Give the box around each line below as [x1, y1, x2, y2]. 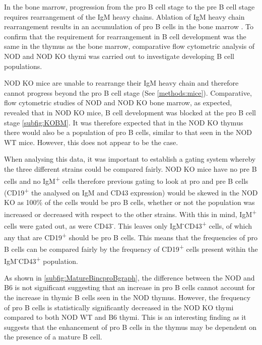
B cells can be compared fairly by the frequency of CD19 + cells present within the [4, 242, 258, 254]
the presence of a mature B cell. [4, 331, 102, 342]
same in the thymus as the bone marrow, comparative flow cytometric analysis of [4, 41, 255, 51]
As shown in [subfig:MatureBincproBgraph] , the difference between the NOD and [4, 272, 255, 283]
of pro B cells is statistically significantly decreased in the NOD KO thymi [4, 302, 234, 312]
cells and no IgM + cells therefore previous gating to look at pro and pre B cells [4, 174, 248, 186]
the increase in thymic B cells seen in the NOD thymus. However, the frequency [4, 292, 251, 303]
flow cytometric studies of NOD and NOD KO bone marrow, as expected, [4, 97, 232, 108]
